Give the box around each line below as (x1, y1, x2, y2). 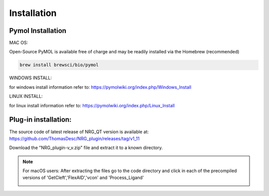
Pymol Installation (9, 26, 67, 35)
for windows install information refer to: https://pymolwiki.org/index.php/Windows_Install (9, 84, 192, 90)
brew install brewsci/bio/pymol (19, 62, 99, 68)
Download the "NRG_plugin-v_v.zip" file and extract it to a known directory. (9, 145, 163, 151)
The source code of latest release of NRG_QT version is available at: (9, 129, 149, 135)
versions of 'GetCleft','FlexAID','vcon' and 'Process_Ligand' (22, 175, 144, 181)
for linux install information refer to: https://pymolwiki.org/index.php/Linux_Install (9, 102, 175, 108)
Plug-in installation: (9, 115, 72, 124)
